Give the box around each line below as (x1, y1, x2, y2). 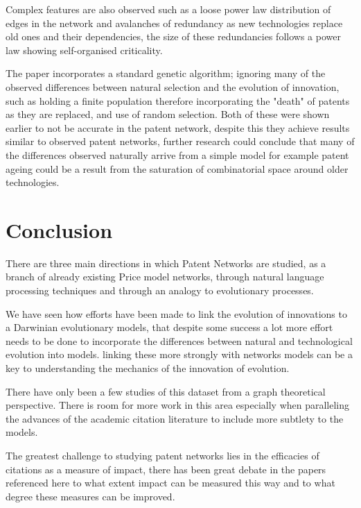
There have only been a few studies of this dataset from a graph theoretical (6, 384, 326, 398)
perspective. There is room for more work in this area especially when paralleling (6, 398, 350, 412)
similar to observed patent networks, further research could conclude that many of (6, 134, 355, 149)
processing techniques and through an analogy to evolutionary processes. (6, 283, 314, 298)
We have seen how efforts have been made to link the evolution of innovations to (6, 306, 347, 321)
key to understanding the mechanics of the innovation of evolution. (6, 361, 290, 375)
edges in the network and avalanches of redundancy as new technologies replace (6, 15, 343, 30)
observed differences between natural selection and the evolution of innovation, (6, 79, 340, 94)
